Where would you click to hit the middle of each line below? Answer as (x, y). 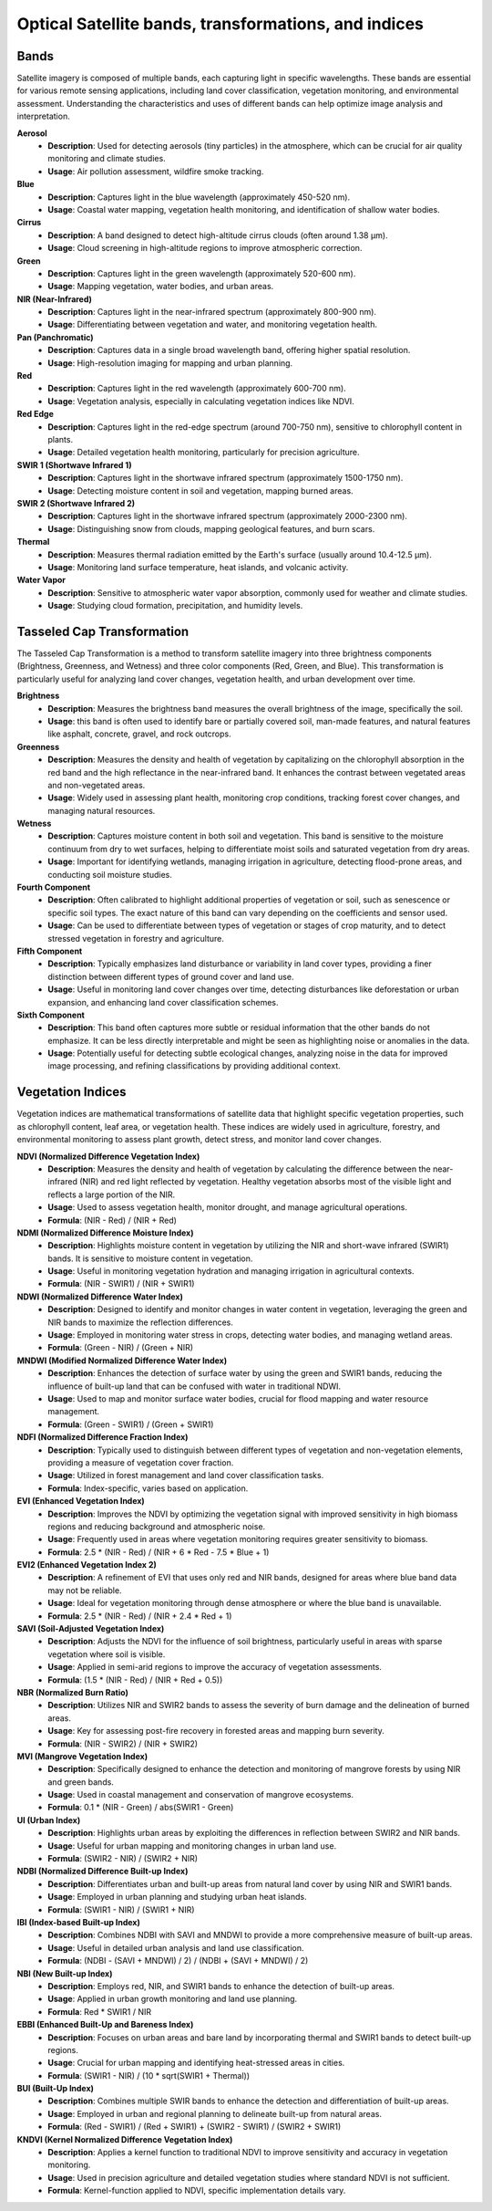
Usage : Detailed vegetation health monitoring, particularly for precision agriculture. (204, 453)
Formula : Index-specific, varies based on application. (148, 1488)
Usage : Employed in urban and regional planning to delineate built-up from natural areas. (215, 2113)
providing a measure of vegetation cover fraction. (141, 1462)
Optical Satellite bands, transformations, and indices (220, 24)
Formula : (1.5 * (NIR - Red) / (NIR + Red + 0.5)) (135, 1680)
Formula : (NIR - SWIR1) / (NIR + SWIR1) (121, 1284)
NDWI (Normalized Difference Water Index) (100, 1297)
